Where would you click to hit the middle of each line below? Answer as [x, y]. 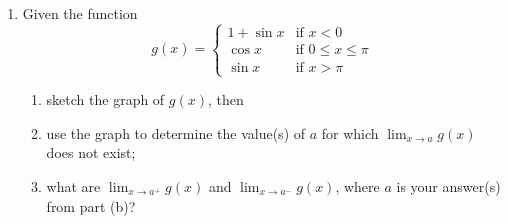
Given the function [80, 13]
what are [73, 185]
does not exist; [91, 152]
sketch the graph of [105, 99]
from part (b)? [91, 205]
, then [226, 99]
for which [350, 132]
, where [357, 185]
